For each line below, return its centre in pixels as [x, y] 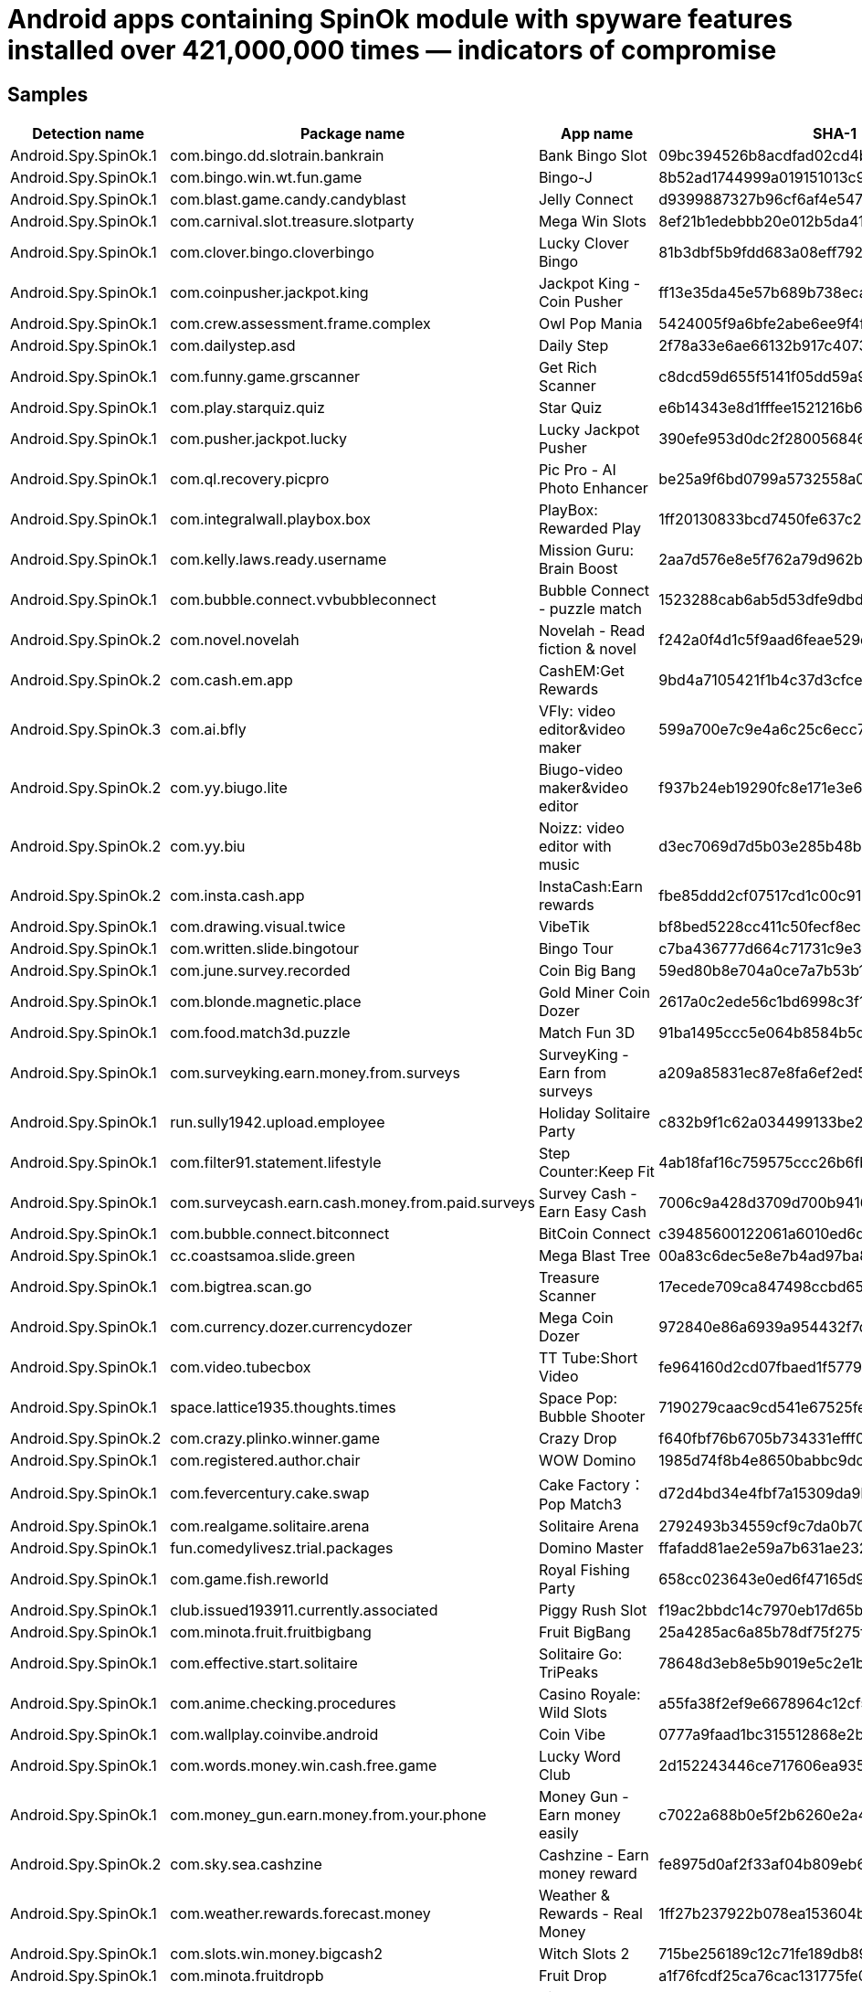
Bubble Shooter [592, 1417]
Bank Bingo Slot [593, 156]
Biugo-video [581, 770]
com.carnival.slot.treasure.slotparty [292, 222]
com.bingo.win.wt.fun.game [266, 178]
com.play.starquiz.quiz [247, 408]
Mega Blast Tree [594, 1256]
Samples [48, 94]
